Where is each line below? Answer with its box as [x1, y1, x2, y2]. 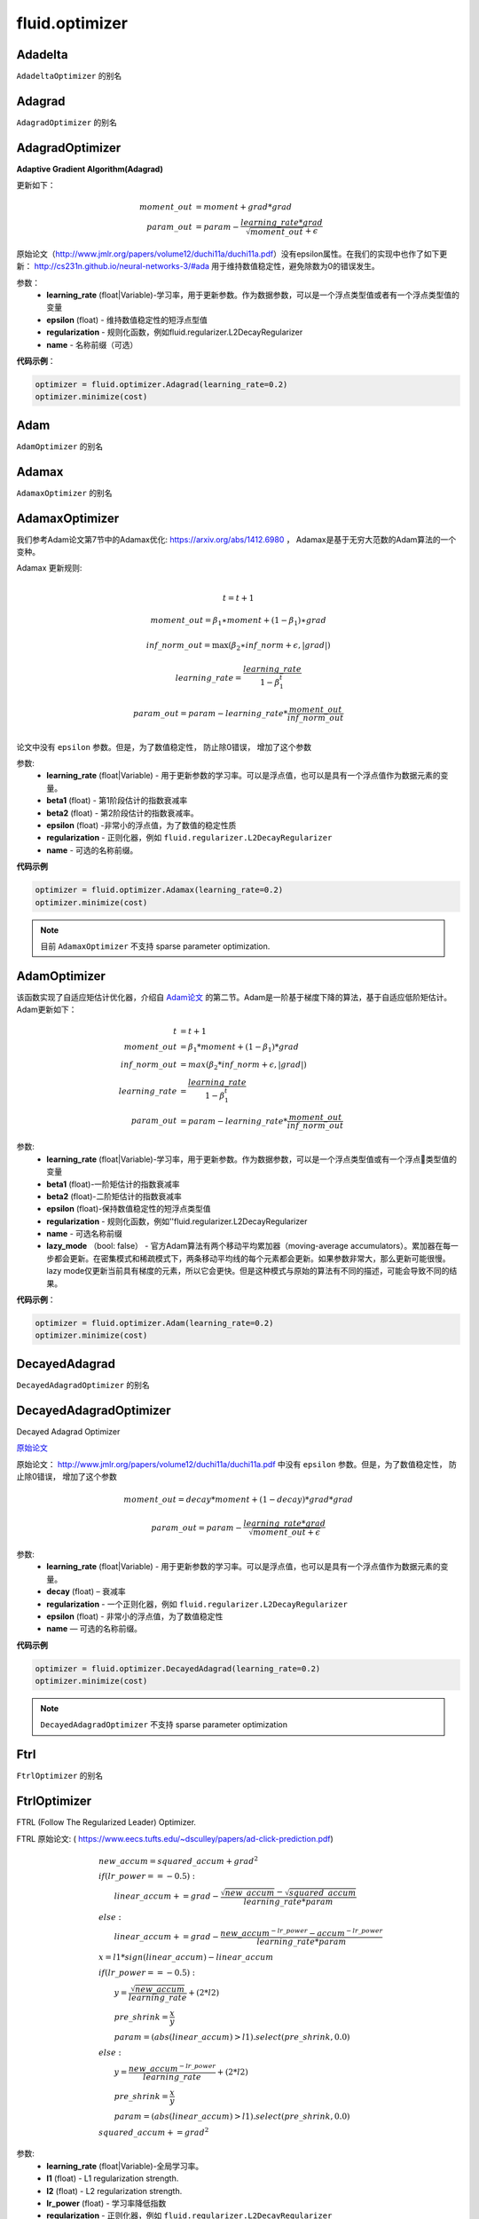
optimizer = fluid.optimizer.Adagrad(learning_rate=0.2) [35, 379, 288, 390]
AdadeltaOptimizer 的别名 [16, 71, 122, 82]
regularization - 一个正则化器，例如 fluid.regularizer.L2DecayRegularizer [46, 1599, 348, 1609]
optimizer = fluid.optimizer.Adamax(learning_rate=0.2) [35, 885, 284, 896]
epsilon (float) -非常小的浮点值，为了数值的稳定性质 [46, 820, 237, 831]
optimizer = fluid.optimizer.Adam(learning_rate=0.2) [35, 1318, 274, 1329]
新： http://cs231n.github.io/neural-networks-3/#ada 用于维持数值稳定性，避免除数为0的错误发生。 [16, 261, 381, 272]
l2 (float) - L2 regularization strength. [46, 2185, 183, 2196]
